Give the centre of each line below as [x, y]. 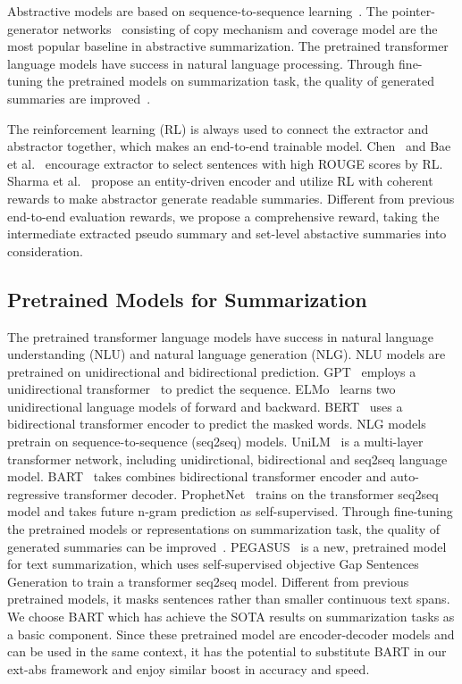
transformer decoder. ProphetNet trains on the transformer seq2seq [251, 493]
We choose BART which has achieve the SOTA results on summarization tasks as [231, 617]
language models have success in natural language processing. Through [201, 63]
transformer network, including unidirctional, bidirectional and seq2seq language [227, 459]
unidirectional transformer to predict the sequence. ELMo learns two [202, 389]
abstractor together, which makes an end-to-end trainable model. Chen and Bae [229, 146]
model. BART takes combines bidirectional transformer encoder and [197, 476]
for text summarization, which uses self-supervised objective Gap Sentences [213, 564]
